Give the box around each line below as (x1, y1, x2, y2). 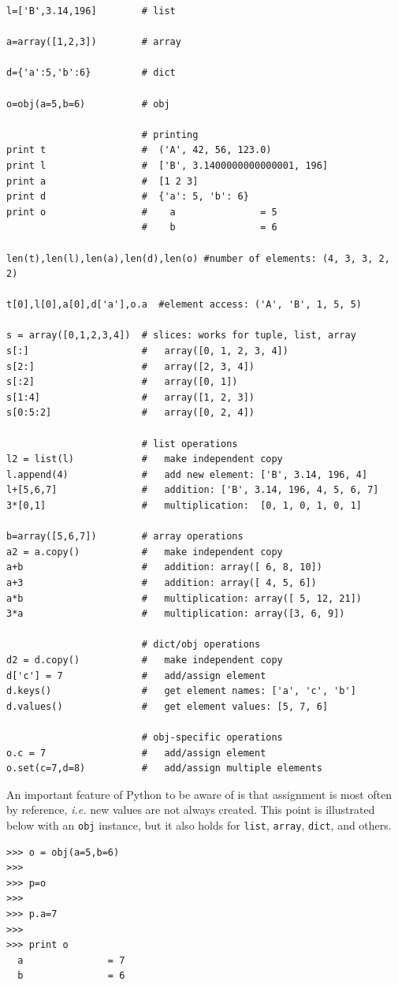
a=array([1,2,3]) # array (6, 36, 181, 48)
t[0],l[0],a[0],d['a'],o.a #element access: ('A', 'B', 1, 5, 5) (6, 299, 363, 311)
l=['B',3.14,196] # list (6, 6, 176, 17)
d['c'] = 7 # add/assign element (6, 670, 266, 681)
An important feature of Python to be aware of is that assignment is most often (6, 785, 392, 802)
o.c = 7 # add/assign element (6, 747, 266, 759)
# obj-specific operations (141, 731, 283, 743)
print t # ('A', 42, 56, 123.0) (6, 144, 272, 156)
